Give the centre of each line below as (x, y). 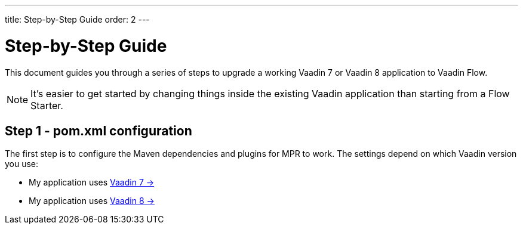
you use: (22, 164)
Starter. (47, 105)
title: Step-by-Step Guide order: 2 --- (77, 19)
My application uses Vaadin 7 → (92, 182)
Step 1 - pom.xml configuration (99, 131)
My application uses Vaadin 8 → (92, 201)
